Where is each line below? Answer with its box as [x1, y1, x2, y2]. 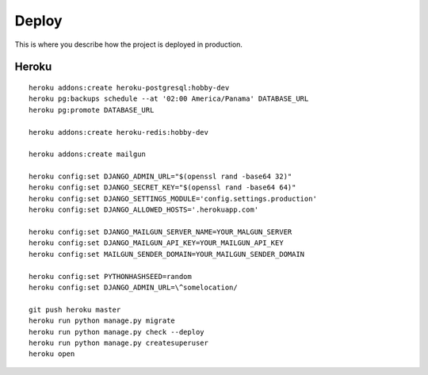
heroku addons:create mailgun [29, 150, 147, 159]
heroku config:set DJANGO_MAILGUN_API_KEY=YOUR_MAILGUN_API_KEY [29, 239, 285, 247]
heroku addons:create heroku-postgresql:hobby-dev [29, 83, 230, 92]
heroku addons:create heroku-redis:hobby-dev [29, 128, 209, 136]
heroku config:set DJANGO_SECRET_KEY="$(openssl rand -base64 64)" [29, 183, 296, 192]
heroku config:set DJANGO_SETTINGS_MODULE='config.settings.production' [29, 194, 317, 203]
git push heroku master [29, 305, 121, 314]
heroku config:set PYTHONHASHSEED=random [29, 272, 192, 281]
